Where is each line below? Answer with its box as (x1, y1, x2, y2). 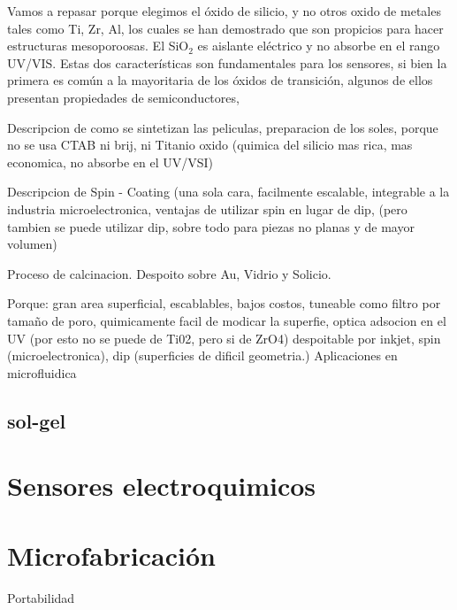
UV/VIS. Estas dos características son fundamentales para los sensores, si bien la (7, 53, 447, 72)
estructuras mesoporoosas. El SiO (7, 36, 189, 55)
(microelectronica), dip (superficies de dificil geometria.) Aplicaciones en (7, 346, 398, 365)
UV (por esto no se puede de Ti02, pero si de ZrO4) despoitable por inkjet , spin (7, 328, 441, 347)
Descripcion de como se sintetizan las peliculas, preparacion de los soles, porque (7, 118, 438, 136)
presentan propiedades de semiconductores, (7, 88, 240, 106)
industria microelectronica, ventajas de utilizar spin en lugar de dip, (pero (7, 199, 407, 218)
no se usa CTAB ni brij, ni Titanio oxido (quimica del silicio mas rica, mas (7, 135, 413, 154)
